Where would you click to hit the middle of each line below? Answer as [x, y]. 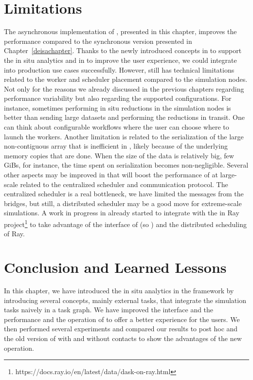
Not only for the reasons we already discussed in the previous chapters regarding [124, 88]
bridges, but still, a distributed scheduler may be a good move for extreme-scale [123, 203]
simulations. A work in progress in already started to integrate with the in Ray [122, 213]
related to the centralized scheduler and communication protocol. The [124, 184]
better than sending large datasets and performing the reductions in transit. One [124, 117]
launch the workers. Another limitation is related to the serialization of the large [124, 136]
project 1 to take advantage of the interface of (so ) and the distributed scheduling [125, 223]
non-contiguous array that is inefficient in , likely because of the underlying [116, 146]
